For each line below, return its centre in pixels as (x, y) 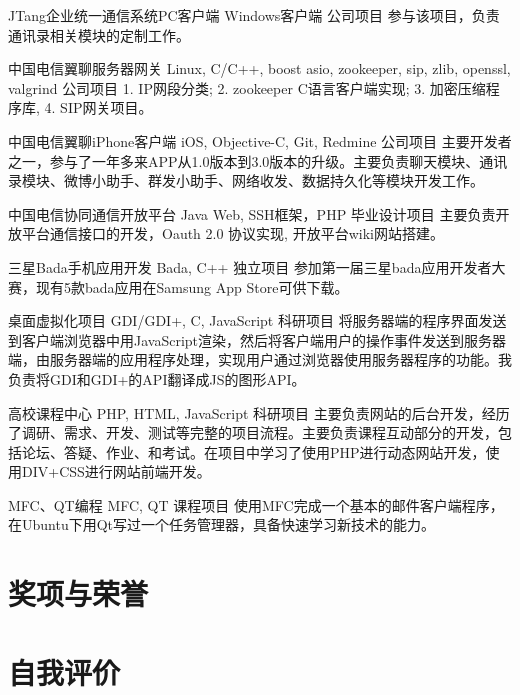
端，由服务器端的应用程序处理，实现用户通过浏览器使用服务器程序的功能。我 (260, 359)
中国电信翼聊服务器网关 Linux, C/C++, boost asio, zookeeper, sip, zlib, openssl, (259, 68)
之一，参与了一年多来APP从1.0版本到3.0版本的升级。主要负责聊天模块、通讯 (258, 160)
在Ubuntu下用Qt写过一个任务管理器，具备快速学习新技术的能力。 (222, 524)
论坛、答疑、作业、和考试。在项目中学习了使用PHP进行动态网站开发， (253, 451)
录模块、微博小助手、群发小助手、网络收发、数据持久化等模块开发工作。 (246, 180)
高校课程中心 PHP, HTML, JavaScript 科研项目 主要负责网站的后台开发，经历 (259, 412)
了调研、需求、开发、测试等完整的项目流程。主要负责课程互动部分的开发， (253, 432)
